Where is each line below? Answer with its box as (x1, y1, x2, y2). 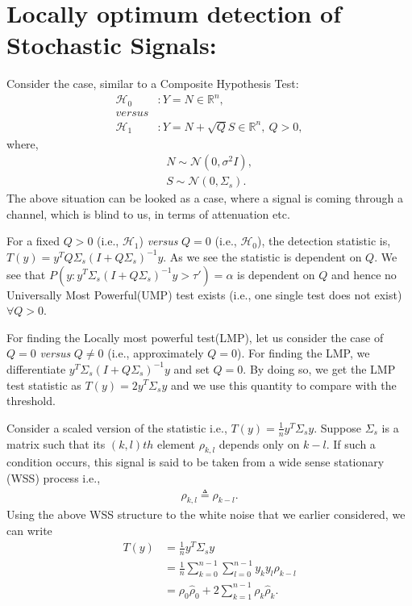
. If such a (326, 435, 376, 452)
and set (173, 360, 210, 377)
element (156, 435, 195, 452)
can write (6, 521, 52, 538)
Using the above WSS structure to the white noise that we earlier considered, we (6, 506, 406, 523)
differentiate (6, 360, 66, 377)
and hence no (331, 265, 397, 282)
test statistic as (6, 376, 81, 393)
